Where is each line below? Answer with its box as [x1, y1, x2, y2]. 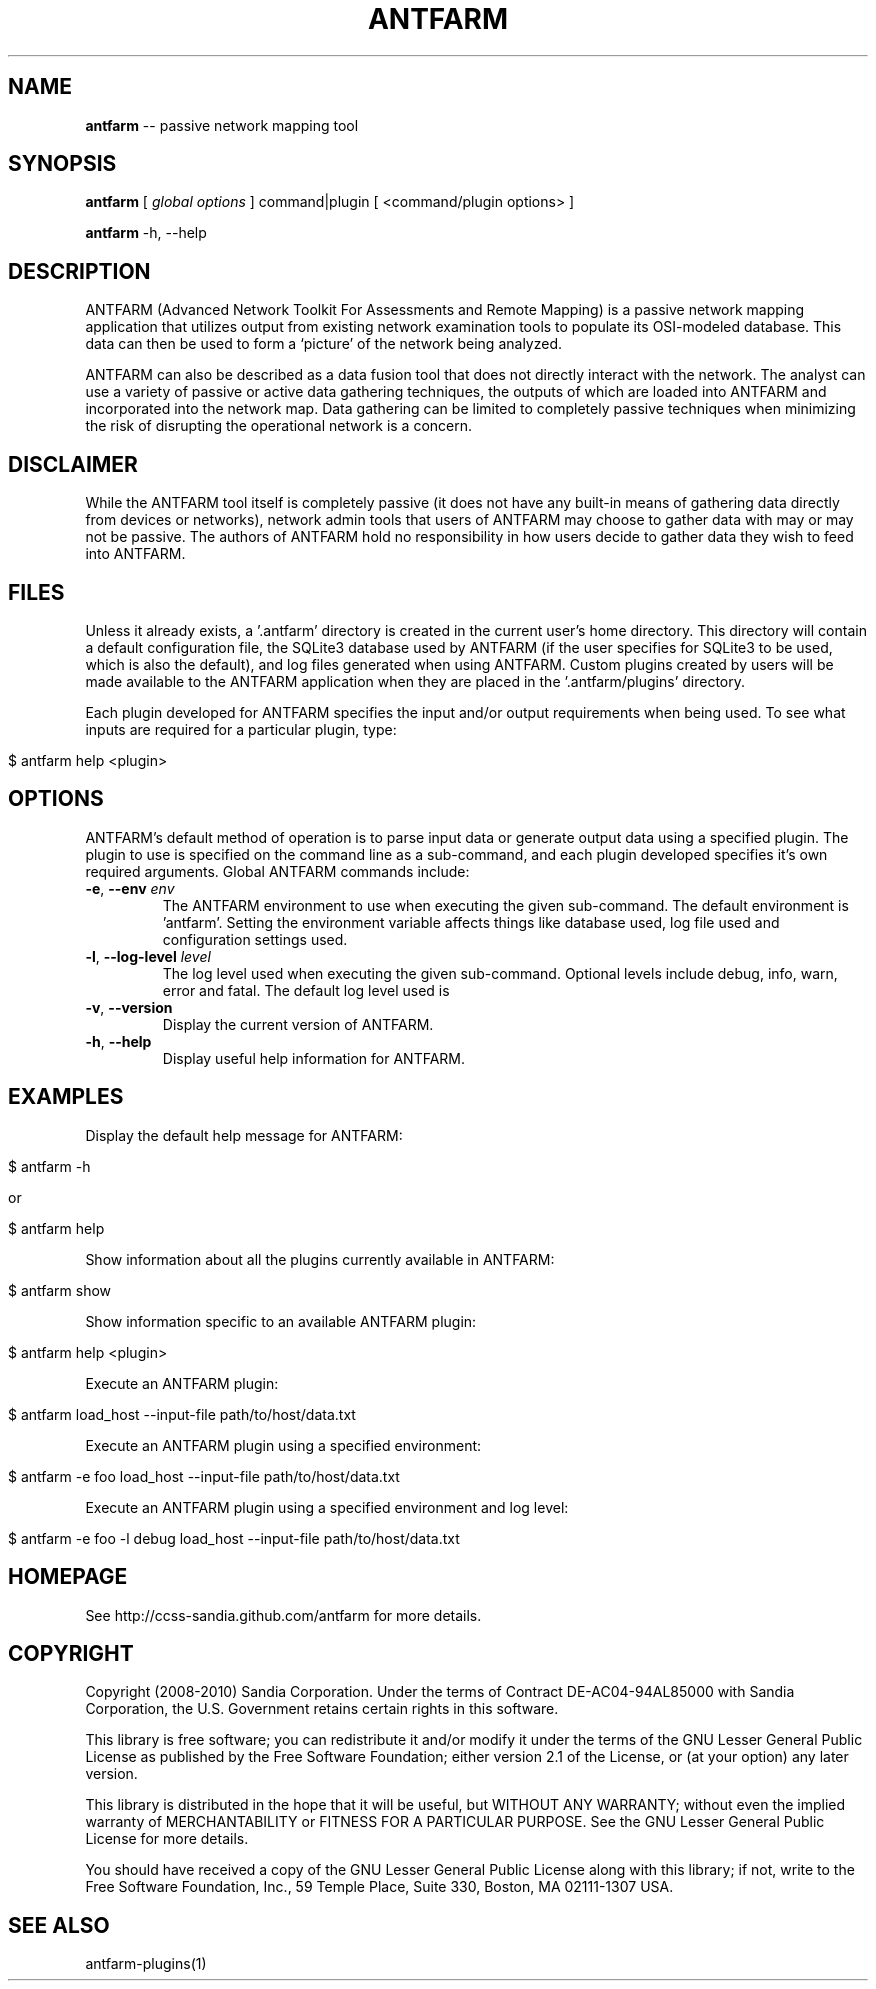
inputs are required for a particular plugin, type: [85, 720, 397, 738]
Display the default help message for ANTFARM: [85, 1126, 403, 1144]
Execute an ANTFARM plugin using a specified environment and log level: [85, 1498, 569, 1516]
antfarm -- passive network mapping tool [85, 116, 359, 134]
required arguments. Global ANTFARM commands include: [85, 862, 470, 880]
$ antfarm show [8, 1281, 112, 1299]
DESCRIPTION [8, 258, 151, 284]
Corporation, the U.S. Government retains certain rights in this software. [85, 1700, 559, 1718]
